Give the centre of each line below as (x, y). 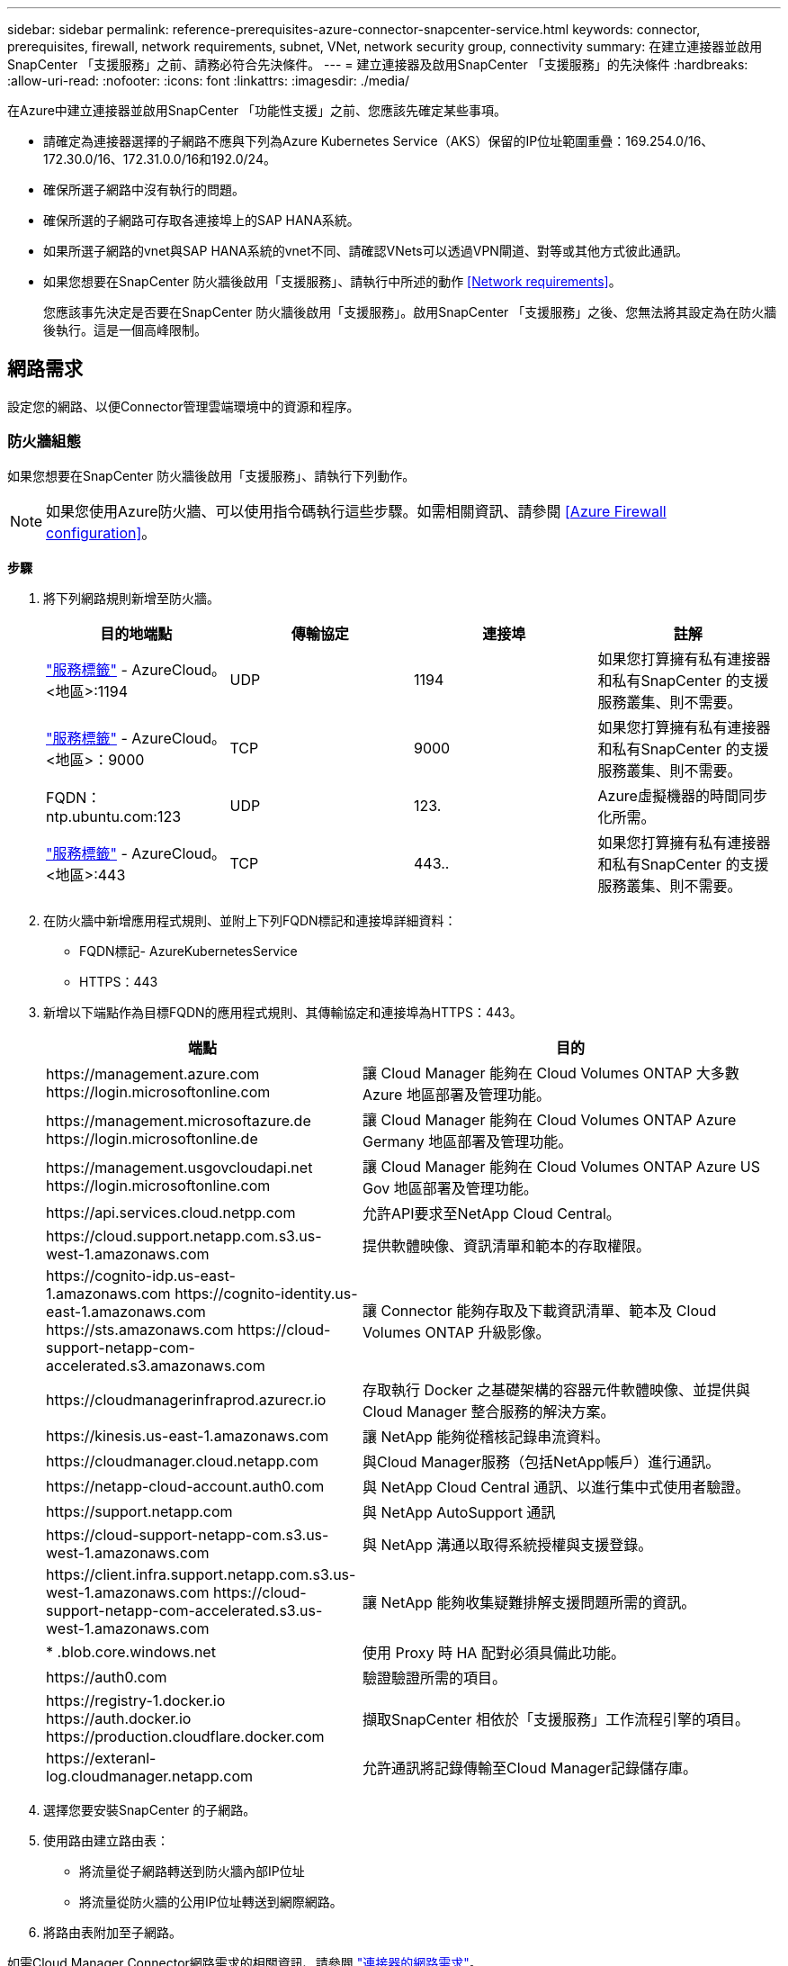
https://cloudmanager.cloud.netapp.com (182, 1461)
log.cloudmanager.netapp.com (149, 1776)
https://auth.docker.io (119, 1718)
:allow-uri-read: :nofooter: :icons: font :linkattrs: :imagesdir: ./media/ (209, 81)
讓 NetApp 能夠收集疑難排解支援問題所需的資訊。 (529, 1602)
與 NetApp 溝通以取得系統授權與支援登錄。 (508, 1544)
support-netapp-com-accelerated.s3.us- (184, 1610)
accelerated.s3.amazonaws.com (156, 1365)
